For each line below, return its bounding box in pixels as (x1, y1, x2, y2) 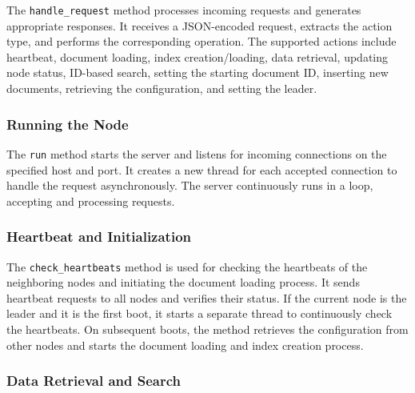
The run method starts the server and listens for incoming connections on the (6, 145, 387, 162)
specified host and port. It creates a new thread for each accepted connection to (6, 161, 397, 178)
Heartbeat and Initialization (6, 227, 192, 247)
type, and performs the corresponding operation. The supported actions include (6, 33, 397, 50)
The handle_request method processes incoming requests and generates (6, 2, 361, 18)
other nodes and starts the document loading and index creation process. (6, 336, 364, 353)
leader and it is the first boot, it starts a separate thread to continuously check (6, 305, 393, 322)
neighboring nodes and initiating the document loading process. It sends (6, 274, 360, 291)
